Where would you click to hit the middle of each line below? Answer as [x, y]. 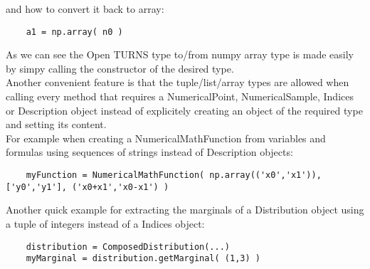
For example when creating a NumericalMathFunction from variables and [166, 138]
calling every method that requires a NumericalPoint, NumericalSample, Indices [180, 96]
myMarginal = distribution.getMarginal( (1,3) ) [143, 259]
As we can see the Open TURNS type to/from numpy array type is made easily [180, 54]
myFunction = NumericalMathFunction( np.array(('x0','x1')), [174, 175]
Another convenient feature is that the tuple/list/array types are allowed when [178, 82]
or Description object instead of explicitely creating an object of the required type [184, 110]
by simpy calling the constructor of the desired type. [120, 68]
